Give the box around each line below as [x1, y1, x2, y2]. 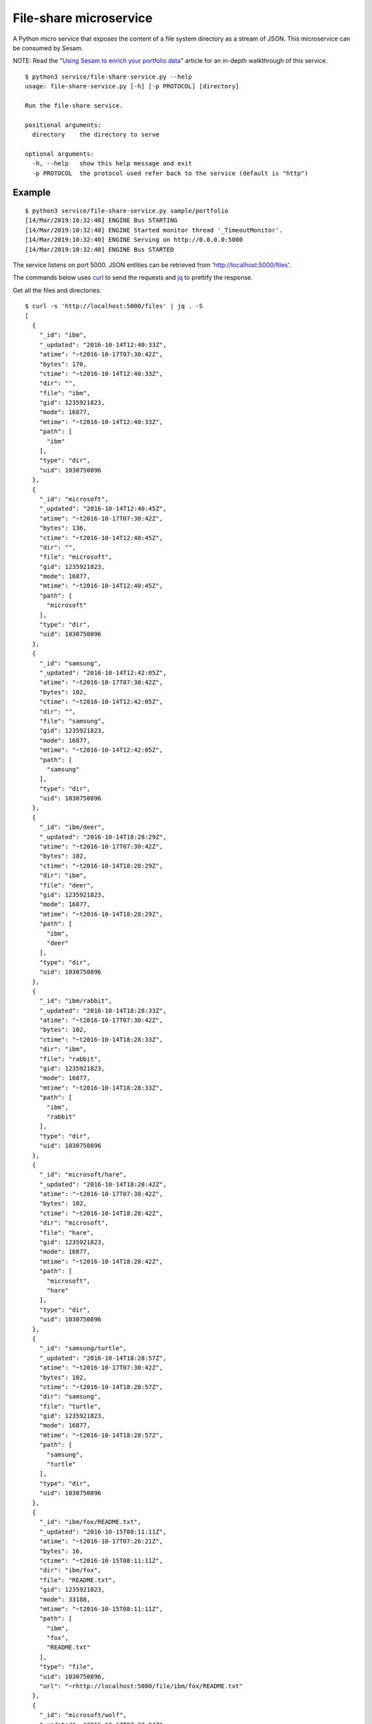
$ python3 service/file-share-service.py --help [25, 72, 192, 81]
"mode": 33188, [39, 1595, 91, 1603]
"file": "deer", [39, 881, 94, 889]
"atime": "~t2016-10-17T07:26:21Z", [39, 1538, 163, 1545]
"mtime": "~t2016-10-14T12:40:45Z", [39, 582, 163, 590]
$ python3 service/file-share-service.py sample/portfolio [25, 207, 229, 215]
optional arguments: [25, 150, 94, 158]
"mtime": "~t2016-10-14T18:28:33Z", [39, 1083, 163, 1092]
